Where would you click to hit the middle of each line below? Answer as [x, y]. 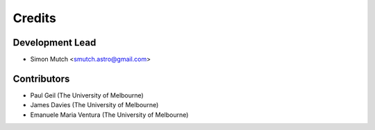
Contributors [41, 78]
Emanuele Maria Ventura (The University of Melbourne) [109, 115]
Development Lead [55, 43]
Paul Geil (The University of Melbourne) [87, 95]
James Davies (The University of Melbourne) [94, 105]
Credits [35, 18]
